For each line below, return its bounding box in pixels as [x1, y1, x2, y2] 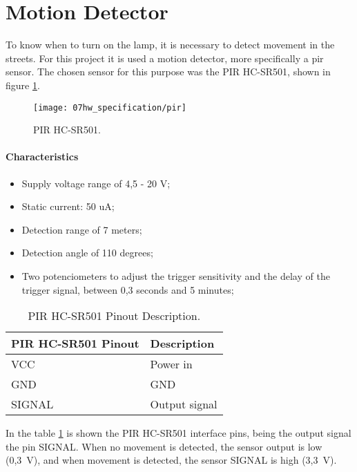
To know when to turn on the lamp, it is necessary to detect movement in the [6, 37, 335, 52]
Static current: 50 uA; [21, 199, 115, 214]
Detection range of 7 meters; [21, 222, 142, 236]
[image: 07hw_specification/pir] [33, 102, 186, 113]
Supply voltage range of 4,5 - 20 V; [21, 176, 171, 190]
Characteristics [6, 149, 79, 164]
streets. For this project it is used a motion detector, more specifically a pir [6, 50, 324, 65]
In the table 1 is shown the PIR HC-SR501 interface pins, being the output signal [6, 426, 351, 440]
